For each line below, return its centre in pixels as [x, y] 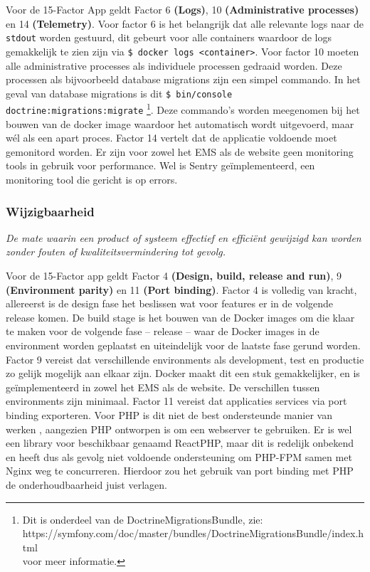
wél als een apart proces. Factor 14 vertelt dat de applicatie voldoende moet [171, 138]
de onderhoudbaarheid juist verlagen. [86, 484]
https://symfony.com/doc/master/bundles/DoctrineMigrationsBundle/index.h [193, 533]
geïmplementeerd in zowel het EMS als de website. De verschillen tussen [163, 387]
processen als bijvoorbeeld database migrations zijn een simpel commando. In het [183, 79]
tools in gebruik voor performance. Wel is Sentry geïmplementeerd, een [160, 165]
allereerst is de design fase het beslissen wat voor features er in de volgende [170, 303]
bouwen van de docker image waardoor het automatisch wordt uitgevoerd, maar [180, 123]
